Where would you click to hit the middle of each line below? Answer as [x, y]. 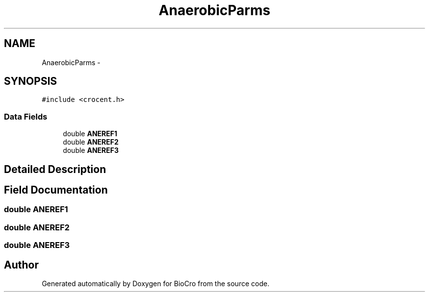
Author [21, 265]
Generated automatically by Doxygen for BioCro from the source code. [155, 284]
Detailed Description [55, 169]
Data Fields [26, 116]
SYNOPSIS [31, 81]
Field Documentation [56, 190]
